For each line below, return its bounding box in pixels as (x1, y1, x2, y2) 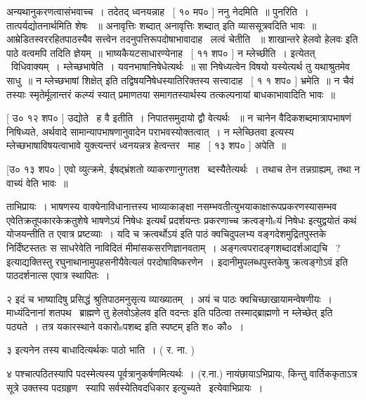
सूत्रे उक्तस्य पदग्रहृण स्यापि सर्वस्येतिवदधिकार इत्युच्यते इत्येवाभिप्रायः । (6, 380, 263, 394)
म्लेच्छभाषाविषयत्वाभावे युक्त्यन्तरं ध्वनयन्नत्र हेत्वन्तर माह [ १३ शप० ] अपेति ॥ (6, 138, 286, 153)
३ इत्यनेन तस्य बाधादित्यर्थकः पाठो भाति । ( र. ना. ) (6, 342, 195, 357)
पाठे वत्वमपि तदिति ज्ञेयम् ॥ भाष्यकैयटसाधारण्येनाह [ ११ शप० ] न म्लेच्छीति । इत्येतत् (6, 45, 315, 60)
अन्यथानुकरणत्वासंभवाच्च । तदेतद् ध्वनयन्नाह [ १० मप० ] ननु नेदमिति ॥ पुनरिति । (6, 4, 309, 18)
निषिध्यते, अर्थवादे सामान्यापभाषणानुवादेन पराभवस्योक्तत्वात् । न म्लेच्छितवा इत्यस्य (6, 124, 294, 138)
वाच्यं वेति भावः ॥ (6, 175, 68, 190)
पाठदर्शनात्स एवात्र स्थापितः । (6, 268, 110, 283)
